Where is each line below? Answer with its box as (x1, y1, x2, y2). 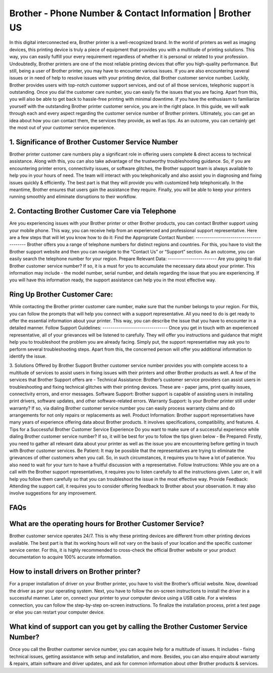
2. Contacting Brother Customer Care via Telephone (9, 207, 176, 215)
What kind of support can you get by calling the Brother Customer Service (9, 622, 248, 631)
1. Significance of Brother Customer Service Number (9, 137, 178, 146)
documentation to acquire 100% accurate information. (9, 554, 122, 560)
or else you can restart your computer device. (9, 609, 105, 615)
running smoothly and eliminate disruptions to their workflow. (9, 194, 137, 200)
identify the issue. (9, 353, 47, 359)
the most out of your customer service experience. (9, 125, 115, 131)
